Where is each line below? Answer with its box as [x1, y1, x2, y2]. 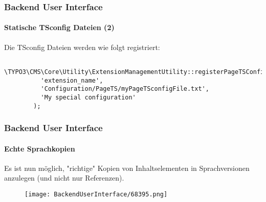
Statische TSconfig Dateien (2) [4, 22, 115, 33]
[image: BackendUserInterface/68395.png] [25, 191, 168, 198]
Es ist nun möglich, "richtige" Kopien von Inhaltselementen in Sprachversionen [4, 162, 250, 173]
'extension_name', [40, 77, 103, 84]
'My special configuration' [40, 93, 136, 101]
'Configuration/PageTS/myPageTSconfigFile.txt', [40, 85, 209, 93]
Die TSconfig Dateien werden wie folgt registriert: [4, 41, 160, 52]
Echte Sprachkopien [4, 143, 75, 154]
